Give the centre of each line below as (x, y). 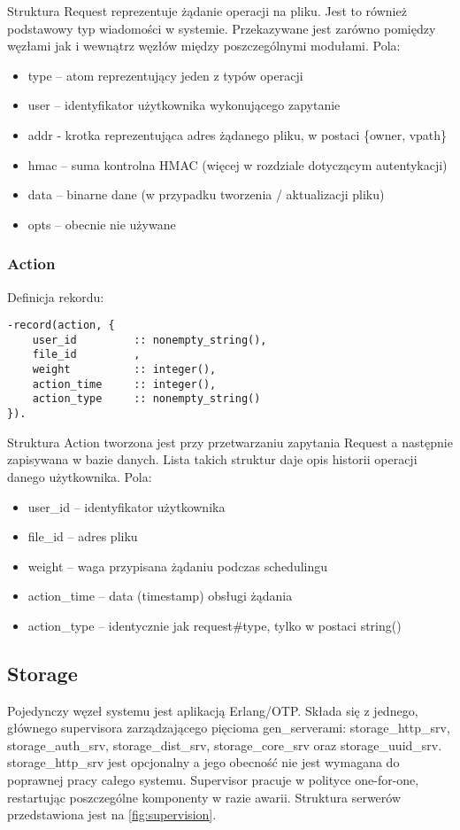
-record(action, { (61, 326)
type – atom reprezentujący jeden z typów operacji (165, 75)
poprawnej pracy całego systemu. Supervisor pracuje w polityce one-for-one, (213, 780)
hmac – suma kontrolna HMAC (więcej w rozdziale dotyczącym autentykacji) (238, 164)
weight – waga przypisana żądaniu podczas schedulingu (178, 566)
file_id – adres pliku (83, 536)
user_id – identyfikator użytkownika (126, 506)
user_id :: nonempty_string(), (149, 340)
